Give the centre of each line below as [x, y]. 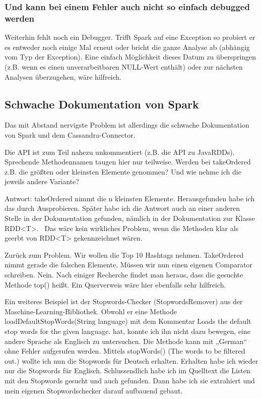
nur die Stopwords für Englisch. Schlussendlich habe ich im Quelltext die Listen [127, 370]
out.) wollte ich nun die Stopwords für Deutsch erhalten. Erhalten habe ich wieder [132, 360]
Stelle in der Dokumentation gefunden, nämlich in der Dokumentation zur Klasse [130, 218]
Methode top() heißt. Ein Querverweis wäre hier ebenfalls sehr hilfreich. [115, 284]
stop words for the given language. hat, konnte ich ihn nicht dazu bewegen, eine [127, 331]
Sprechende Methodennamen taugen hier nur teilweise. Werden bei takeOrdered [128, 162]
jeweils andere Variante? [42, 181]
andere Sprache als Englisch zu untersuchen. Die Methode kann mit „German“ [126, 341]
